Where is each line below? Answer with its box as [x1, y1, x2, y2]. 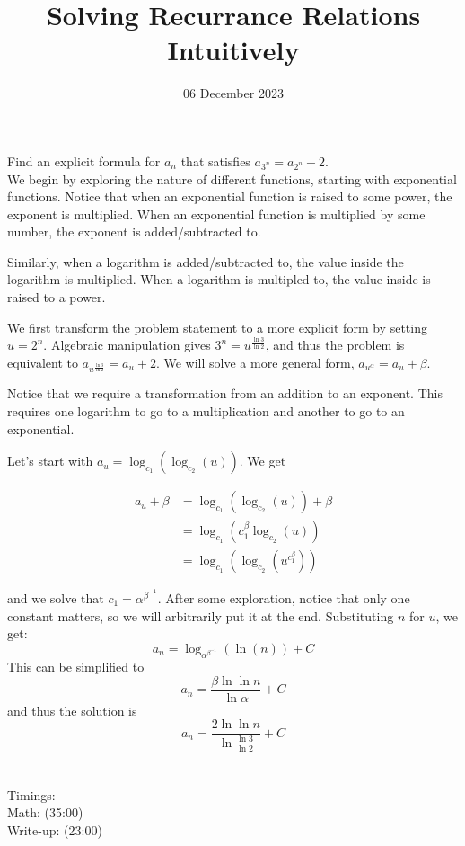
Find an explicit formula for [7, 151, 161, 170]
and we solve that [7, 588, 104, 607]
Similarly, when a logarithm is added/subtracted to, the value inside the [7, 252, 404, 271]
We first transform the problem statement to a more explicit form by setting [7, 317, 427, 336]
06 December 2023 [183, 84, 284, 102]
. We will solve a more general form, [155, 352, 355, 371]
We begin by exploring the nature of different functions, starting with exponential [7, 169, 457, 188]
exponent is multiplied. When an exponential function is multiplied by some [7, 204, 426, 223]
